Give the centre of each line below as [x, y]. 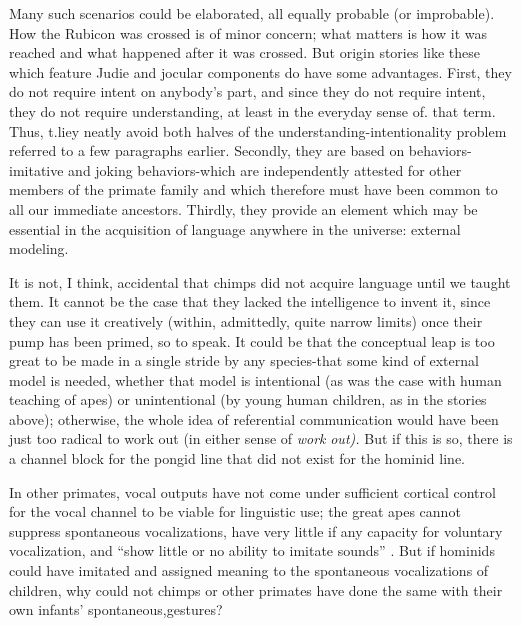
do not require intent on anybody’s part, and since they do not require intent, [247, 91]
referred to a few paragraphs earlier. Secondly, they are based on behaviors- [240, 150]
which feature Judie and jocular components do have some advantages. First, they [260, 71]
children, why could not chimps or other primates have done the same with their [256, 589]
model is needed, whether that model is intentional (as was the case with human [255, 379]
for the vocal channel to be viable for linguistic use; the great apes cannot [235, 511]
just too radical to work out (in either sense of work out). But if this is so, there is [261, 438]
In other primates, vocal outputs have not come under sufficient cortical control [252, 491]
